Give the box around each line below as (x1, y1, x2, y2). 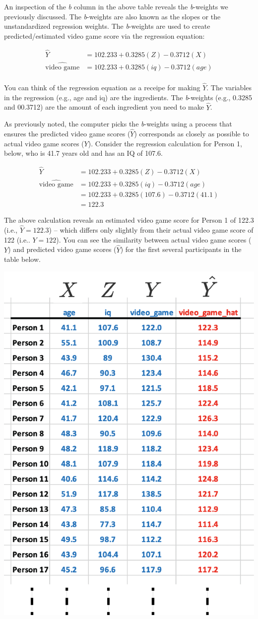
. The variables (206, 82, 252, 93)
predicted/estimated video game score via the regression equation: (4, 30, 205, 41)
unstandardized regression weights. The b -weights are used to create (4, 21, 210, 31)
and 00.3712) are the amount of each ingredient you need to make (4, 102, 204, 112)
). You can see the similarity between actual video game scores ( (56, 234, 252, 245)
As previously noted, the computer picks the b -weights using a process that (4, 119, 232, 129)
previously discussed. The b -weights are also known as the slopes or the (4, 11, 221, 21)
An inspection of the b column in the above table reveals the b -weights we (4, 1, 228, 11)
